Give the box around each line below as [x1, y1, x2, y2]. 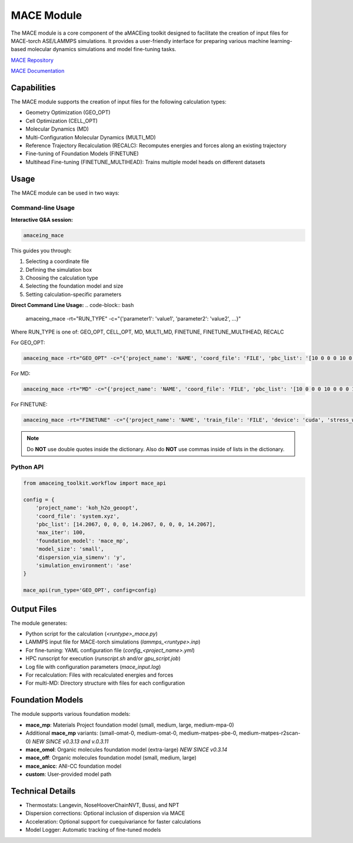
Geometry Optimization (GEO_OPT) [25, 109, 111, 116]
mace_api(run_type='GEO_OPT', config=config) [23, 587, 157, 594]
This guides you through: [11, 247, 72, 254]
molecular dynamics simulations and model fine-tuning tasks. [27, 46, 176, 53]
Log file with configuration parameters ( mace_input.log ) [25, 663, 161, 670]
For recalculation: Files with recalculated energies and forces [25, 671, 174, 679]
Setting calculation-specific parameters [25, 291, 122, 298]
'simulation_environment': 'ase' [35, 562, 132, 569]
